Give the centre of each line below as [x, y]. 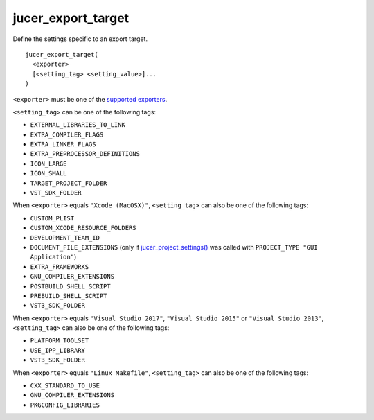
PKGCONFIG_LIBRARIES [65, 405]
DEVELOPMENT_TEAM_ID [65, 238]
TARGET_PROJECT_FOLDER [69, 183]
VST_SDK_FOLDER [56, 193]
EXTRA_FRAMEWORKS [60, 266]
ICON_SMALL [48, 174]
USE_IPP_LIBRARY [58, 350]
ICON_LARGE [48, 164]
